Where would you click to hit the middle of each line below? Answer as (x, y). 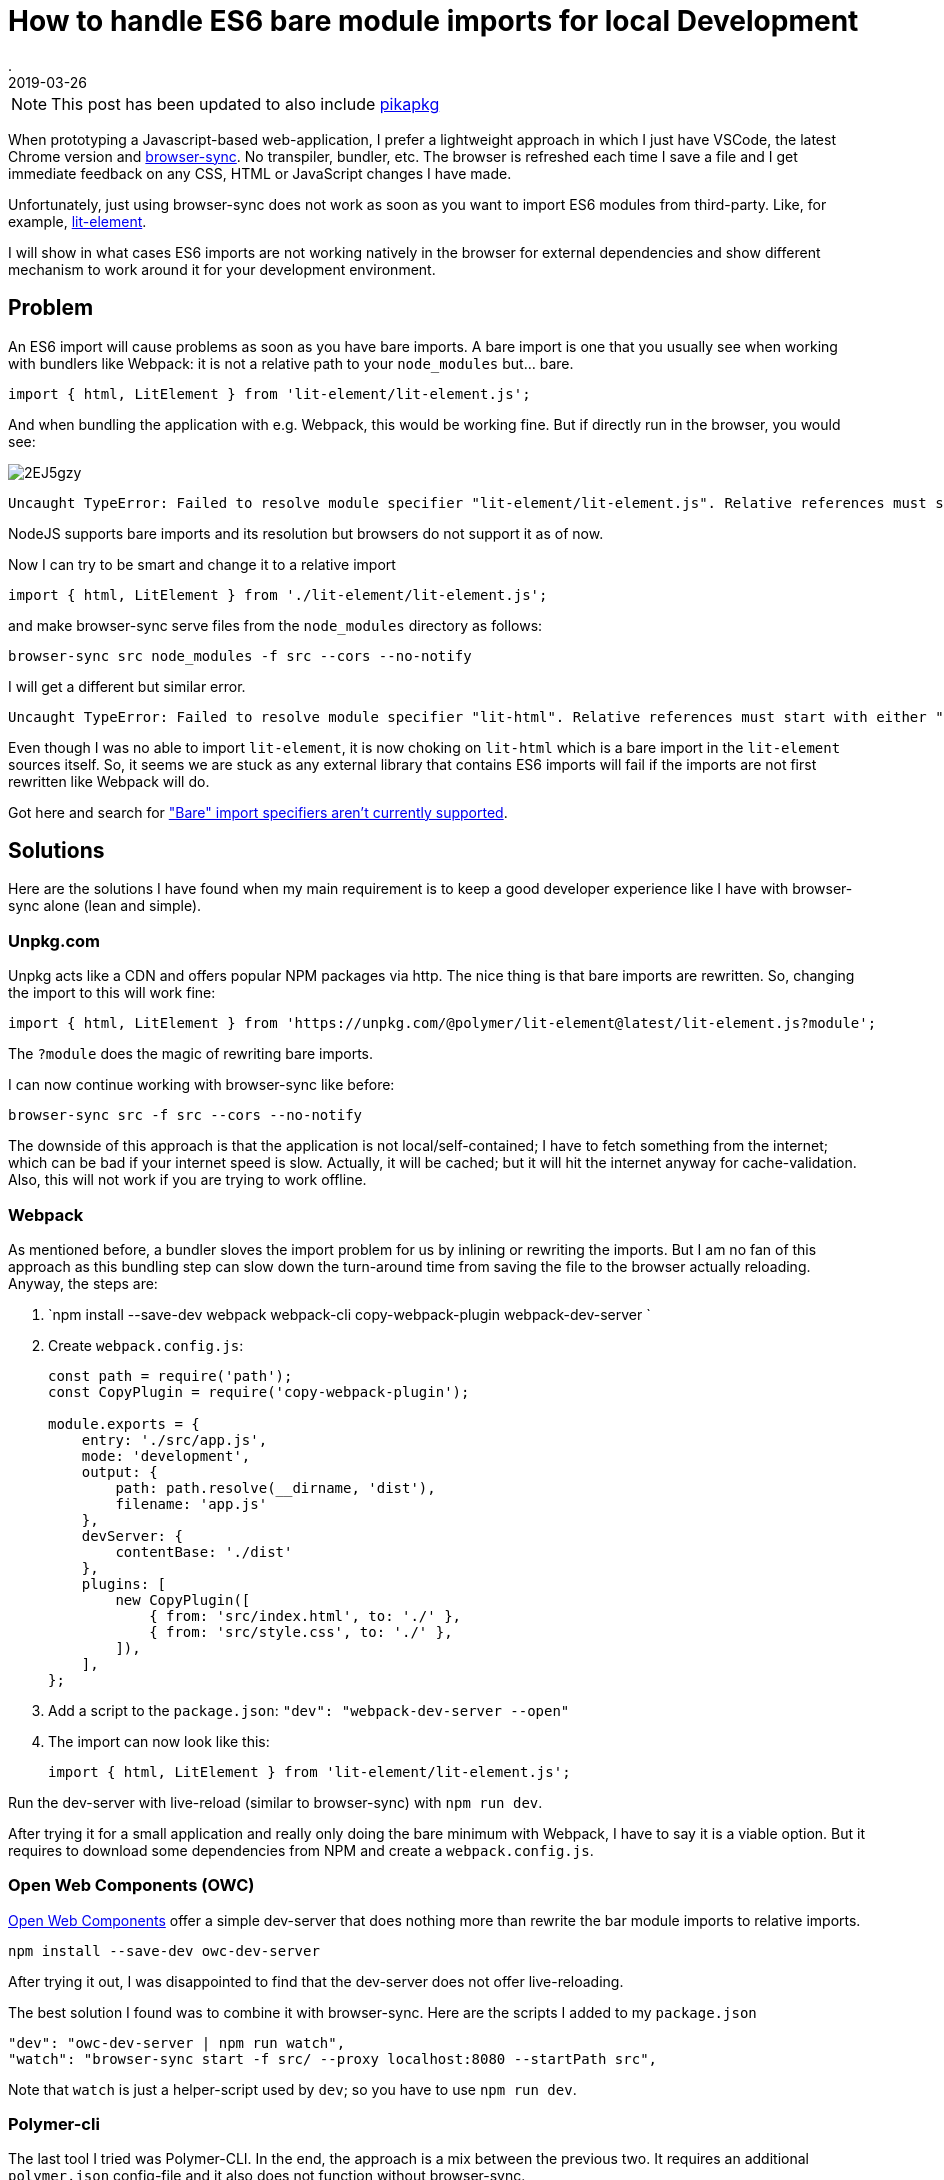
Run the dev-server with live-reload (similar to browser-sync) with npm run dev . (275, 1802)
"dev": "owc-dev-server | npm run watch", (177, 2042)
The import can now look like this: (159, 1741)
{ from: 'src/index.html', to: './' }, (305, 1615)
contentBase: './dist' (204, 1551)
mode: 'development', (166, 1455)
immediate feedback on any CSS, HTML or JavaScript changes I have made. (260, 173)
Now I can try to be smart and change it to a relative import (202, 564)
